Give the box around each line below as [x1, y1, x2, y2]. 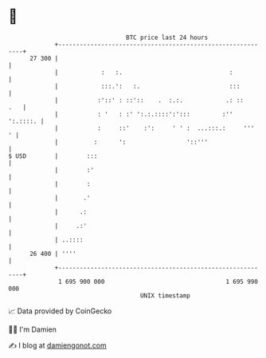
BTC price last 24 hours [126, 33, 209, 41]
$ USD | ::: [8, 151, 98, 160]
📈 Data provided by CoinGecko [8, 306, 112, 316]
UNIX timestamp [139, 291, 191, 300]
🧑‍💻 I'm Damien [8, 325, 57, 334]
